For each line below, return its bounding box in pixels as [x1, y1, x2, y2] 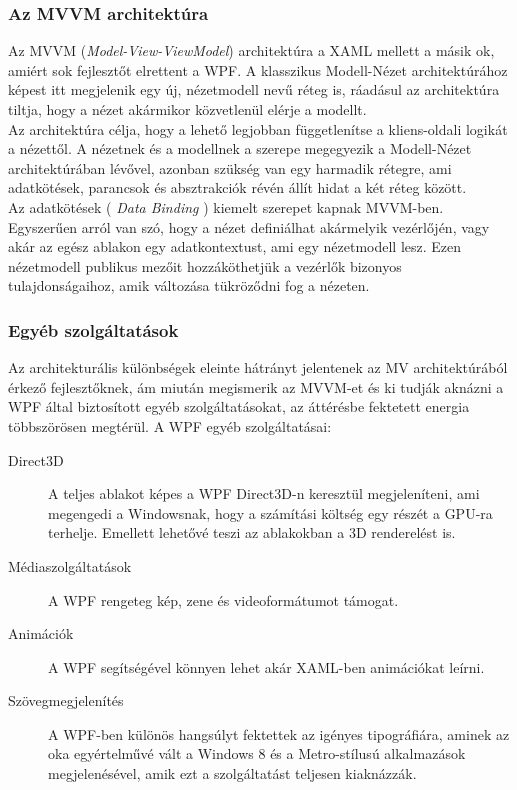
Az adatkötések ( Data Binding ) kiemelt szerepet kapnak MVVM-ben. [8, 196, 444, 217]
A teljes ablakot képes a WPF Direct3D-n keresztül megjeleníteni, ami [48, 483, 480, 504]
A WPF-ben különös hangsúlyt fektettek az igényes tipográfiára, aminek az [48, 723, 510, 744]
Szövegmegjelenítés [8, 690, 124, 711]
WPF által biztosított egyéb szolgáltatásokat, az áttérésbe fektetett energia [8, 396, 470, 417]
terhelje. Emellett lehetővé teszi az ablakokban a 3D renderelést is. [48, 522, 456, 543]
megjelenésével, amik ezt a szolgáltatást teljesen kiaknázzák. [48, 763, 417, 784]
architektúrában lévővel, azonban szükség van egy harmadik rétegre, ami [8, 157, 452, 178]
